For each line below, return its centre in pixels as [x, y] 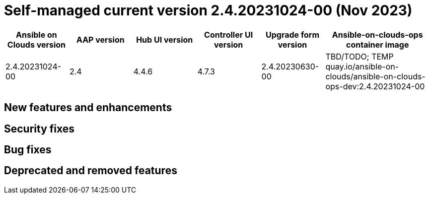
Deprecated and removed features [91, 171]
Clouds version [36, 44]
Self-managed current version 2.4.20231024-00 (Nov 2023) [208, 10]
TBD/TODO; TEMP [359, 56]
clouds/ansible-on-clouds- [375, 76]
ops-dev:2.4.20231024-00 [375, 86]
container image [378, 44]
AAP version [100, 39]
